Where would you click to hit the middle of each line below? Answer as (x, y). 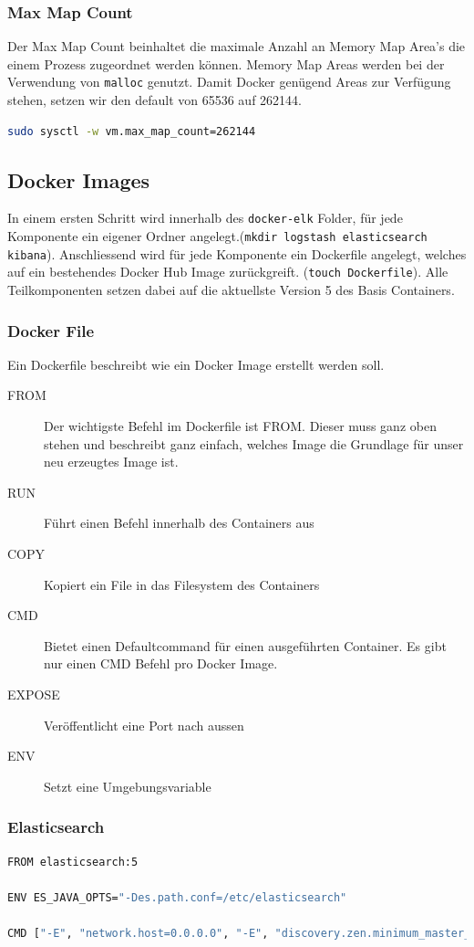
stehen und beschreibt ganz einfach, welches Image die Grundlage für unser (254, 443)
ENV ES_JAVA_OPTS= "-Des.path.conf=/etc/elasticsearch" (177, 897)
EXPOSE (34, 694)
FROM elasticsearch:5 (73, 862)
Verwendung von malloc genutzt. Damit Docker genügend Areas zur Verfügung (229, 82)
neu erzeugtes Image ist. (111, 462)
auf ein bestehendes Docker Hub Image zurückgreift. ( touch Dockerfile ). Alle (228, 272)
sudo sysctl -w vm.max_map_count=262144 (132, 131)
